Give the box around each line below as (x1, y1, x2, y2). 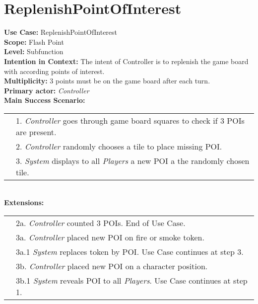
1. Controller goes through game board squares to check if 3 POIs (16, 114, 245, 126)
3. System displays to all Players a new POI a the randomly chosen (16, 154, 250, 166)
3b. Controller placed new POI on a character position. (16, 260, 208, 272)
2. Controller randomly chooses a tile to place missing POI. (16, 140, 222, 152)
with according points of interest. (4, 66, 105, 76)
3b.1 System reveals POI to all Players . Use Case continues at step (16, 275, 248, 287)
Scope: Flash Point (4, 36, 64, 47)
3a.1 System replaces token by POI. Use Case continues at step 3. (16, 246, 244, 258)
